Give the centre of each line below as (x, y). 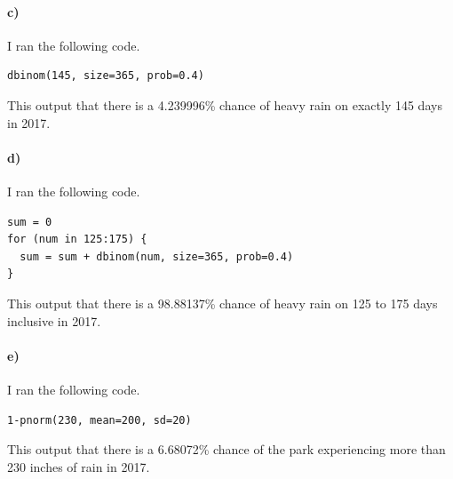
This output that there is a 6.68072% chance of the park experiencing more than (226, 449)
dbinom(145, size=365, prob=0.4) (106, 76)
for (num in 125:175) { (77, 239)
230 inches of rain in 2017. (79, 466)
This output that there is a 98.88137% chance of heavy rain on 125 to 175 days (223, 303)
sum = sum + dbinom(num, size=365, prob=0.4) (157, 256)
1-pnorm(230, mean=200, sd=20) (99, 420)
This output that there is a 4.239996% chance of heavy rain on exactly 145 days (225, 104)
